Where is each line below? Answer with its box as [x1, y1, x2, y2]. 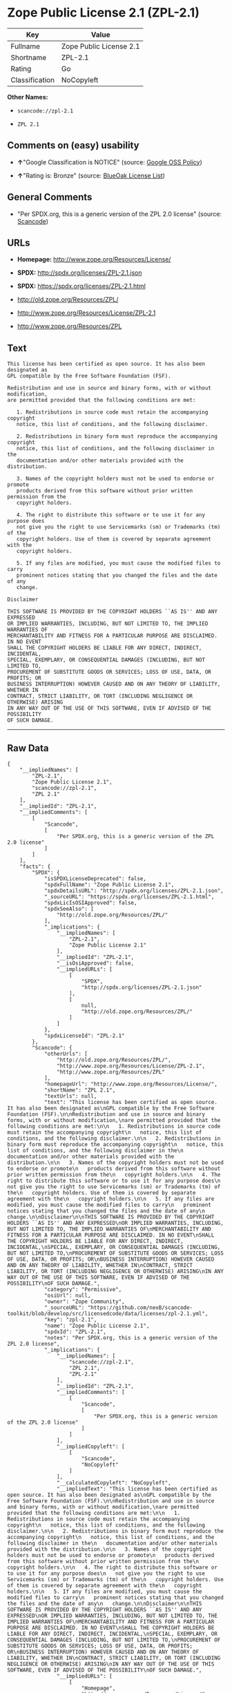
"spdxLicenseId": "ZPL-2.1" [43, 1032, 126, 1039]
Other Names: [7, 93, 48, 101]
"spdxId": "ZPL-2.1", [43, 1328, 107, 1335]
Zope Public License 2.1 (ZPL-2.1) [7, 5, 200, 21]
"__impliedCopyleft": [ [56, 1443, 126, 1450]
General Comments [7, 191, 93, 203]
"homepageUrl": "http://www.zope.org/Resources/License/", [43, 1081, 217, 1087]
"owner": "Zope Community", [43, 1298, 126, 1305]
